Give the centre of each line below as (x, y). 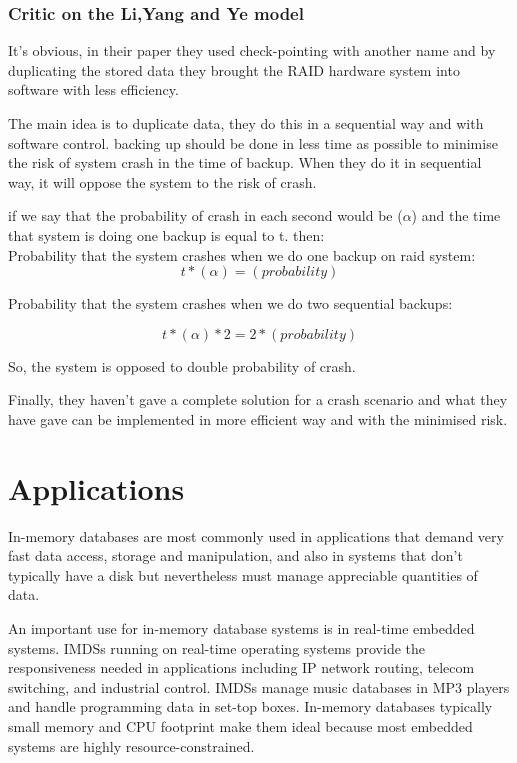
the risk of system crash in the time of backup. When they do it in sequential (245, 162)
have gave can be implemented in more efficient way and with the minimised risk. (258, 418)
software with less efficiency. (93, 89)
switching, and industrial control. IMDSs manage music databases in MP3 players (259, 686)
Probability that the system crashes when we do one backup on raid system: (242, 254)
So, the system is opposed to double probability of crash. (182, 365)
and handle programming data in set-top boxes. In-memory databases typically (250, 706)
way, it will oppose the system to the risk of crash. (162, 181)
